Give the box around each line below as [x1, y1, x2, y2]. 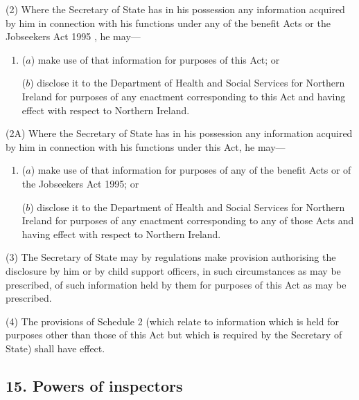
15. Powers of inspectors [6, 374, 183, 396]
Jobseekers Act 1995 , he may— [6, 29, 141, 44]
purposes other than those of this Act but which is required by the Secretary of [6, 327, 342, 342]
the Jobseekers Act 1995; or [21, 176, 139, 190]
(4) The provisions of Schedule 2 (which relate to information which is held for [6, 313, 340, 328]
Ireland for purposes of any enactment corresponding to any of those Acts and [21, 213, 354, 228]
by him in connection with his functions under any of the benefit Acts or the [6, 15, 331, 30]
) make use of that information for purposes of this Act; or [30, 52, 280, 66]
